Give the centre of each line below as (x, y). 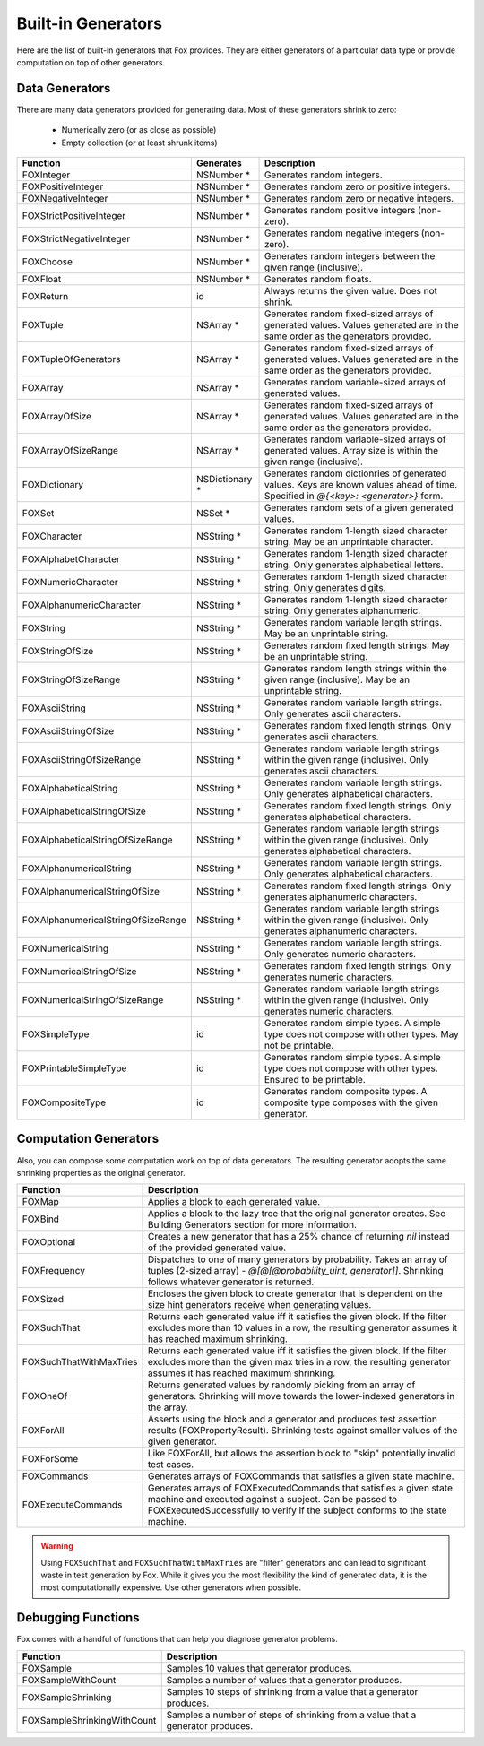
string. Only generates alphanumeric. (342, 611)
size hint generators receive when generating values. (259, 1305)
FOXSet (38, 514)
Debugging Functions (78, 1618)
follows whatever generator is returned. (231, 1282)
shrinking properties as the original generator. (101, 1172)
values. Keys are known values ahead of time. (361, 485)
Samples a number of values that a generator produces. (284, 1680)
